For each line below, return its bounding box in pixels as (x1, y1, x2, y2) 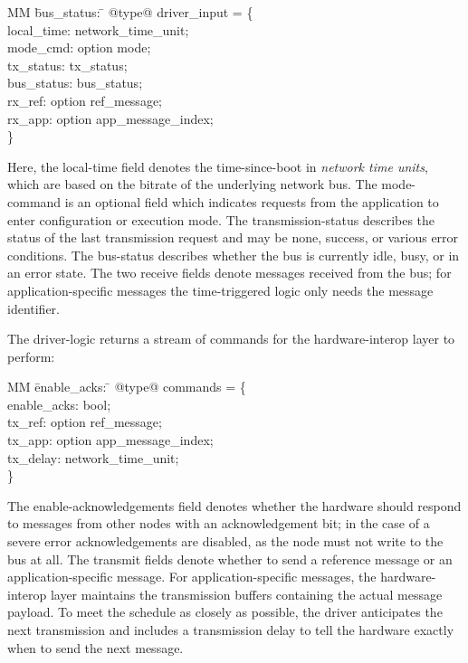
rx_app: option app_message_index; (7, 109, 214, 128)
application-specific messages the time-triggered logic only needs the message (7, 280, 434, 299)
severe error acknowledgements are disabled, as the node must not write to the (7, 532, 444, 551)
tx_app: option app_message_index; (7, 431, 214, 450)
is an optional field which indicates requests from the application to (64, 192, 439, 211)
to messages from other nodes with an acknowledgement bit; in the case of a (7, 514, 430, 533)
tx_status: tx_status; (7, 55, 128, 74)
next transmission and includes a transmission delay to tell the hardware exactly (7, 620, 454, 639)
